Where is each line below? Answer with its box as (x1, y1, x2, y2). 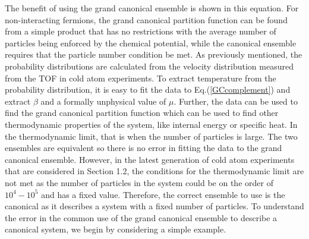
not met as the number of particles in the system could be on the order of (5, 176, 273, 188)
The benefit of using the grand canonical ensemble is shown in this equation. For (5, 2, 299, 14)
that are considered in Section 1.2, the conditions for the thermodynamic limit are (5, 165, 304, 177)
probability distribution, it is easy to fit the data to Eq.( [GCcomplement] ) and (5, 83, 291, 96)
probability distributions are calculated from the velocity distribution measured (5, 59, 294, 72)
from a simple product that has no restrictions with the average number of (5, 25, 276, 37)
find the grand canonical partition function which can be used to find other (5, 106, 279, 119)
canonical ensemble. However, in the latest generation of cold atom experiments (5, 153, 295, 165)
